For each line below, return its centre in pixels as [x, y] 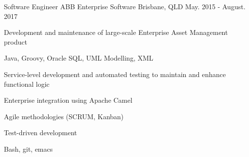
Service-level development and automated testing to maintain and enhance [115, 74]
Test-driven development [41, 133]
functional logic [27, 84]
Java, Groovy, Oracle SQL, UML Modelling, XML [79, 58]
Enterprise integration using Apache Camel [68, 100]
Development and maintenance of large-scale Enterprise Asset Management [116, 32]
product [16, 41]
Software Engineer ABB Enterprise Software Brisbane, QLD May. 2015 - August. [125, 6]
